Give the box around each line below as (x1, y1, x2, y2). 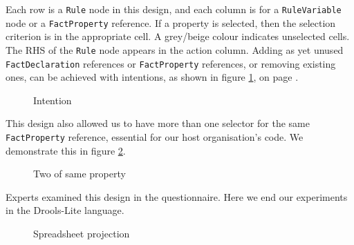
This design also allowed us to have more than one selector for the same (6, 116, 310, 130)
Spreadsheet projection (33, 226, 130, 241)
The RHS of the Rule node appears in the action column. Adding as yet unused (6, 42, 344, 57)
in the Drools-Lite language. (6, 203, 124, 217)
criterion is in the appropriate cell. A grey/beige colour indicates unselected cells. (6, 29, 350, 43)
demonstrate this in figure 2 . (6, 143, 126, 157)
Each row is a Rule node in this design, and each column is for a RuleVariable (6, 2, 342, 16)
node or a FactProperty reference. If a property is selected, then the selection (6, 15, 336, 30)
